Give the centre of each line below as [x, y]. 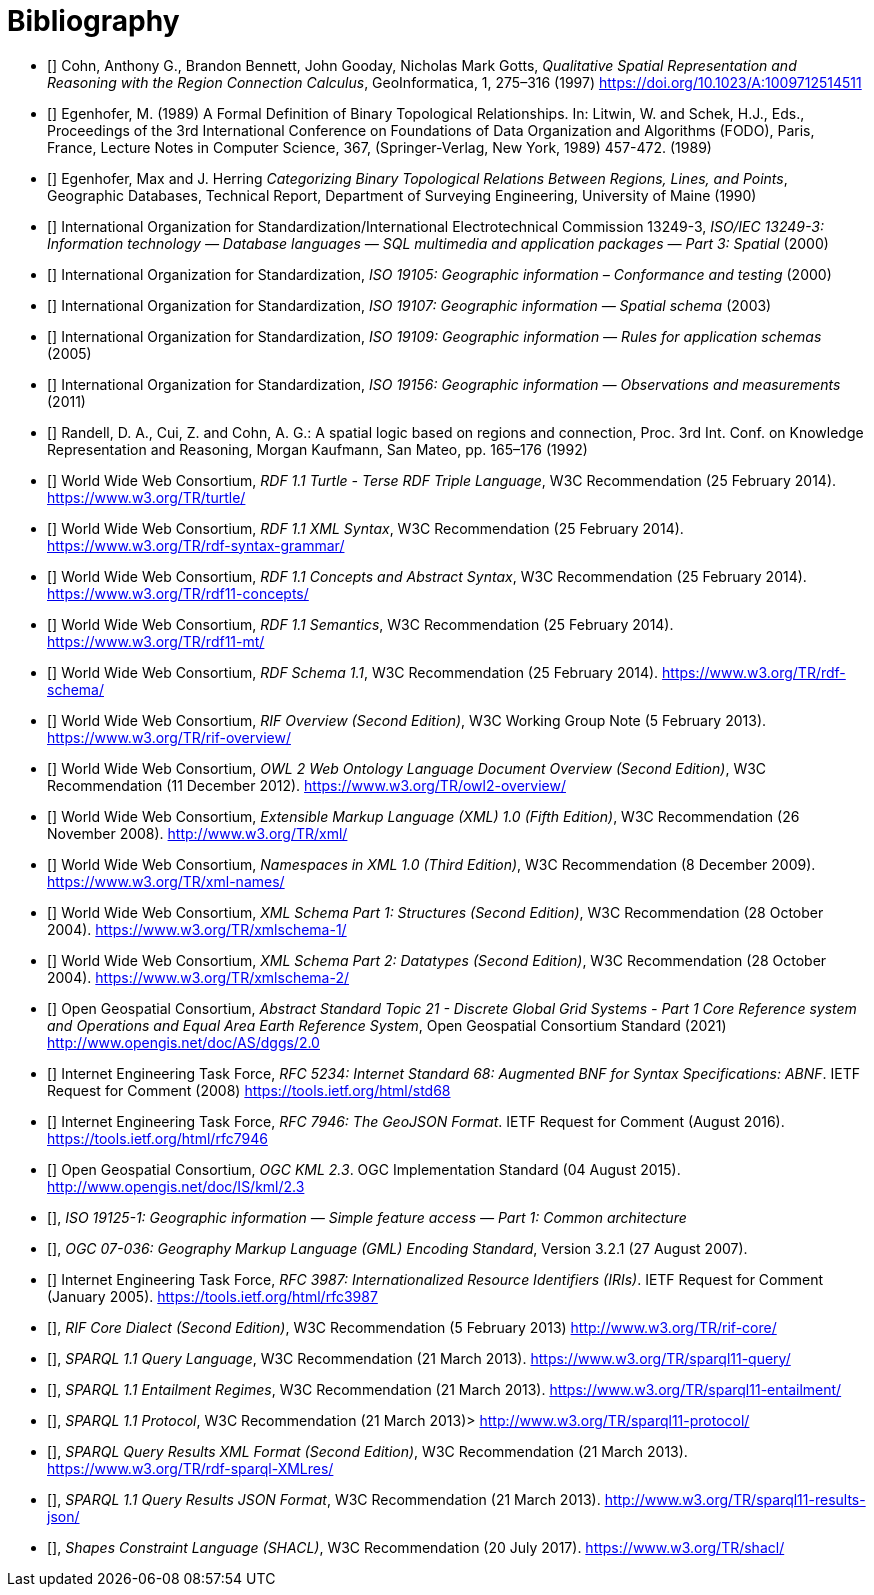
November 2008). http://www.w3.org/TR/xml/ [197, 833]
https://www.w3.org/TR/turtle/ [146, 497]
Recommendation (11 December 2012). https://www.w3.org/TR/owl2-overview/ [306, 785]
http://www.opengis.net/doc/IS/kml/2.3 [176, 1186]
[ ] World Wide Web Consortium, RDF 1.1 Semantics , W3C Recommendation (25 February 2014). [360, 624]
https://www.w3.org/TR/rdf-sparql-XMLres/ [190, 1468]
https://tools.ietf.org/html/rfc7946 [157, 1138]
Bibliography [93, 21]
